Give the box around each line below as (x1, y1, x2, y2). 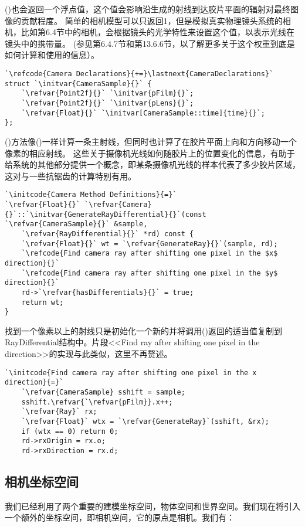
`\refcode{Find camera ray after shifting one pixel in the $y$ (21, 268, 278, 277)
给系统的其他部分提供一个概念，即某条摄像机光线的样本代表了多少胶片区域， (5, 158, 300, 171)
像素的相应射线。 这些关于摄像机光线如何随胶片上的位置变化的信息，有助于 (5, 147, 295, 159)
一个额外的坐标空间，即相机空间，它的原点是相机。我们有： (5, 511, 235, 523)
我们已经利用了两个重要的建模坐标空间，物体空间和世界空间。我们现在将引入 (5, 499, 300, 512)
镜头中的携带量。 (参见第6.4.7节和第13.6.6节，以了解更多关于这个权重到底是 (5, 37, 295, 49)
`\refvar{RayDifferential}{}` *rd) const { (21, 229, 194, 238)
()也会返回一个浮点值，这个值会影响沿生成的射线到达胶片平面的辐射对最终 (5, 3, 290, 15)
